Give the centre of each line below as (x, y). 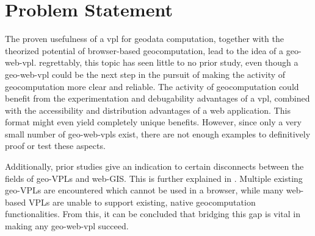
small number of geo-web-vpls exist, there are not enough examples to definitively (158, 134)
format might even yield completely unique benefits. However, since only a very (153, 122)
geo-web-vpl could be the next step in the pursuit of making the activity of (145, 74)
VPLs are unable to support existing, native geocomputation (142, 202)
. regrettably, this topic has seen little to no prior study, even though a (166, 62)
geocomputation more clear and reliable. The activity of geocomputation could (152, 86)
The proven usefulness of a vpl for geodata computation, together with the (144, 39)
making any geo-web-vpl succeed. (67, 226)
